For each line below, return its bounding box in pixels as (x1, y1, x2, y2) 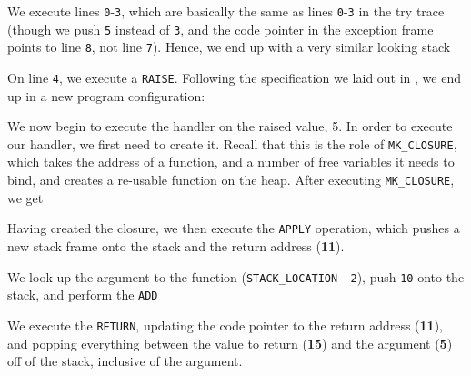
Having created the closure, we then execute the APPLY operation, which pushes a (7, 218, 460, 238)
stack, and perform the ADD (7, 285, 158, 304)
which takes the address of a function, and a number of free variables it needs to (7, 152, 455, 171)
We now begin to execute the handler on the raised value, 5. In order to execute (7, 117, 453, 136)
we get (7, 188, 44, 207)
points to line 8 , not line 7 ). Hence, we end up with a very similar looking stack (7, 37, 451, 56)
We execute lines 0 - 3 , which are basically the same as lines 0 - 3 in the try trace (7, 2, 445, 20)
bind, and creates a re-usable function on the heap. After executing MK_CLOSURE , (7, 170, 455, 189)
